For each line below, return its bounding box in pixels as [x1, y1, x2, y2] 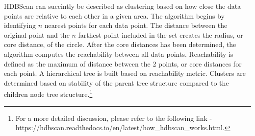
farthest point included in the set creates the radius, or [78, 29, 243, 40]
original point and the [4, 29, 70, 40]
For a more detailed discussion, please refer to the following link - [15, 113, 212, 123]
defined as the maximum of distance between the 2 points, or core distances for [4, 58, 242, 68]
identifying [4, 20, 36, 30]
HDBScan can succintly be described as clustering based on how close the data [4, 1, 241, 11]
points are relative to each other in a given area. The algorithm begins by [4, 10, 225, 21]
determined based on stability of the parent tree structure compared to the [4, 77, 229, 88]
